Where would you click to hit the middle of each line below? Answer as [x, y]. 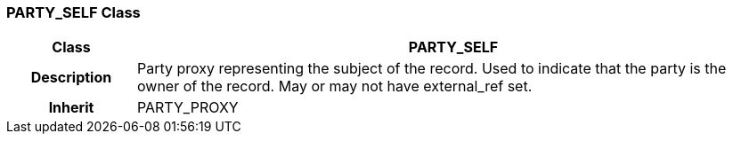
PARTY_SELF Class [73, 12]
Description [71, 78]
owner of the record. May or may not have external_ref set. [334, 86]
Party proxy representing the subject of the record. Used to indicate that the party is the [432, 69]
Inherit [71, 108]
